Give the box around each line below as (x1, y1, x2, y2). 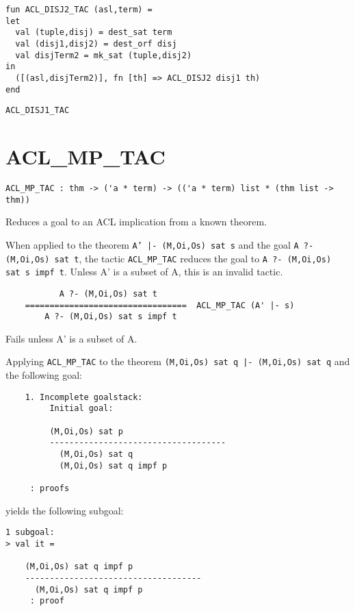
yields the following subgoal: (5, 503, 124, 517)
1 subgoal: (5, 527, 55, 538)
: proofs (29, 483, 70, 493)
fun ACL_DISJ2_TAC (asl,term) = (5, 5, 153, 14)
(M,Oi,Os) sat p (49, 426, 123, 436)
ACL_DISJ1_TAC (5, 105, 70, 116)
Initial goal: (49, 403, 114, 414)
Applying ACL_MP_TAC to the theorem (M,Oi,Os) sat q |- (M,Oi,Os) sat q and (5, 354, 350, 369)
